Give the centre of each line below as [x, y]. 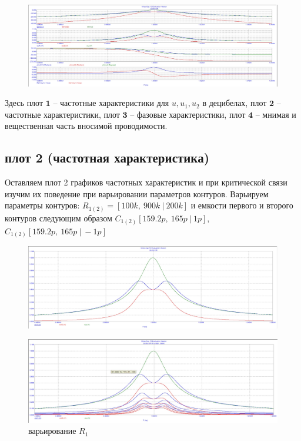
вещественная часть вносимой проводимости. [86, 126]
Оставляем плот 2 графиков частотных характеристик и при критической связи [146, 182]
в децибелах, [225, 103]
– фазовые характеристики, [178, 114]
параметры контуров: [42, 205]
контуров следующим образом [58, 218]
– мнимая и [276, 114]
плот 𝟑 [116, 115]
